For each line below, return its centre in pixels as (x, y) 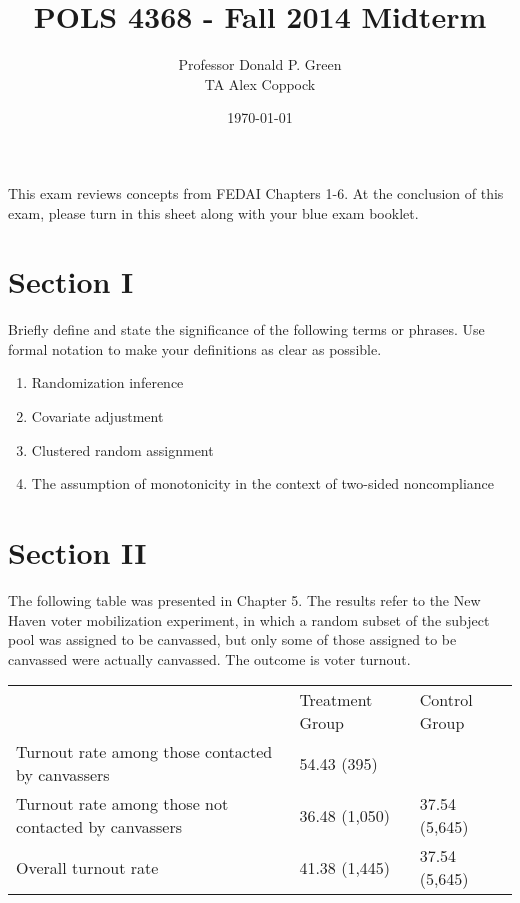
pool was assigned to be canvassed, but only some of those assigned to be (232, 639)
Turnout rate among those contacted (144, 752)
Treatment (336, 700)
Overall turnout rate (87, 867)
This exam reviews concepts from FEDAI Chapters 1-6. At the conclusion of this (256, 192)
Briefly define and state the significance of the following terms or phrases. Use (246, 329)
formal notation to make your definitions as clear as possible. (195, 348)
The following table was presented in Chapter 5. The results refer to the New (244, 599)
